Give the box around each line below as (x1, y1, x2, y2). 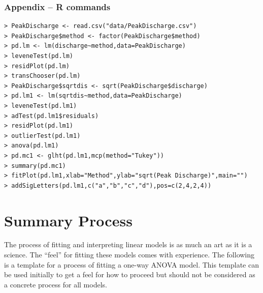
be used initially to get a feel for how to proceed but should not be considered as (4, 269, 255, 280)
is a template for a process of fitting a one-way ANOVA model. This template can (4, 259, 259, 270)
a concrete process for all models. (4, 279, 107, 289)
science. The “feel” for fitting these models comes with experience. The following (4, 249, 255, 260)
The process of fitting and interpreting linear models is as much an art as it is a (4, 239, 252, 250)
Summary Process (4, 210, 133, 230)
